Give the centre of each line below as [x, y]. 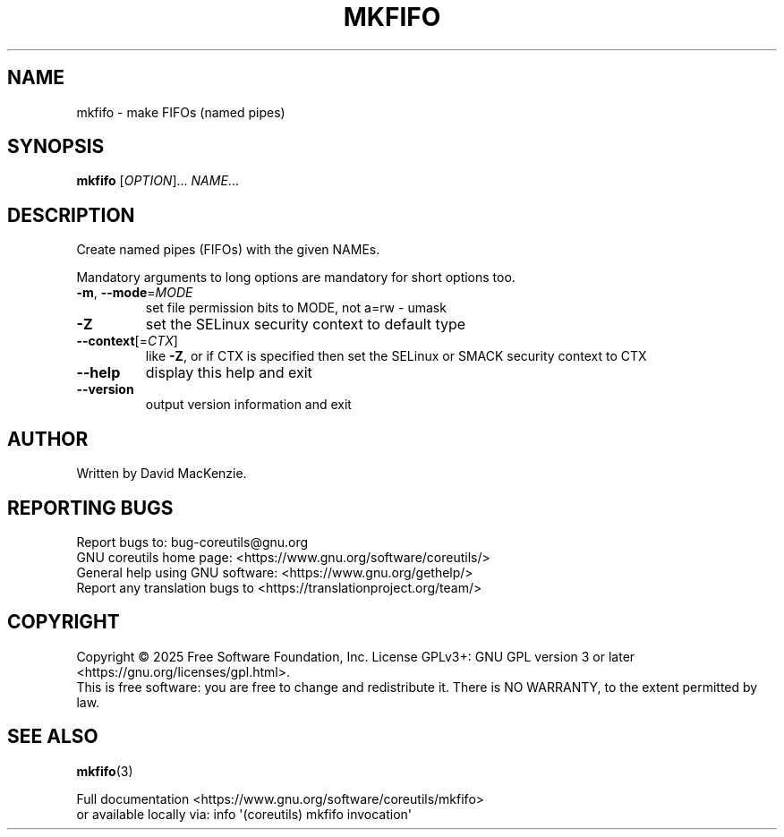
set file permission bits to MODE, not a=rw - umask [296, 308]
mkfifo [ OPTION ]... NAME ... [158, 181]
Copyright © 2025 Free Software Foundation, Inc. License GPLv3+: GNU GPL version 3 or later [356, 656]
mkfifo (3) [105, 771]
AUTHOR [48, 439]
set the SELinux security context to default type [306, 325]
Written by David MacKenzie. [162, 474]
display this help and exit [229, 373]
